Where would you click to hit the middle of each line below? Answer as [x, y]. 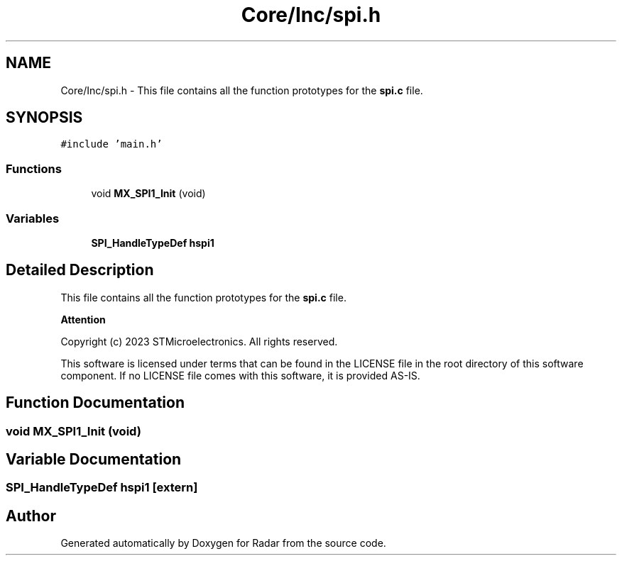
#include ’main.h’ [111, 144]
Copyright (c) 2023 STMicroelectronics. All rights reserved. [199, 341]
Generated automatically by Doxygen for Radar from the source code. [223, 543]
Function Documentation [95, 403]
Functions [34, 168]
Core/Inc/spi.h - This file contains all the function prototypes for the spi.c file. [242, 90]
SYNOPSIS [44, 118]
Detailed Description [80, 270]
